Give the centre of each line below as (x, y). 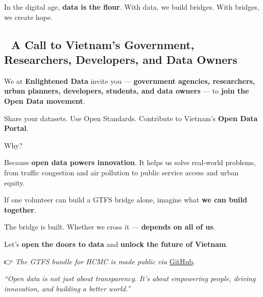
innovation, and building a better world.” (67, 288)
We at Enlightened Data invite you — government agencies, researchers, (130, 81)
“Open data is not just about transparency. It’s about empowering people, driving (130, 278)
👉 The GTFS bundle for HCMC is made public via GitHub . (100, 261)
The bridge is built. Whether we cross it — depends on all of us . (110, 227)
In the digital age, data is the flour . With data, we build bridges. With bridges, (132, 7)
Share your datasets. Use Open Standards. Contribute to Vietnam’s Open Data (131, 118)
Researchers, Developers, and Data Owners (121, 59)
